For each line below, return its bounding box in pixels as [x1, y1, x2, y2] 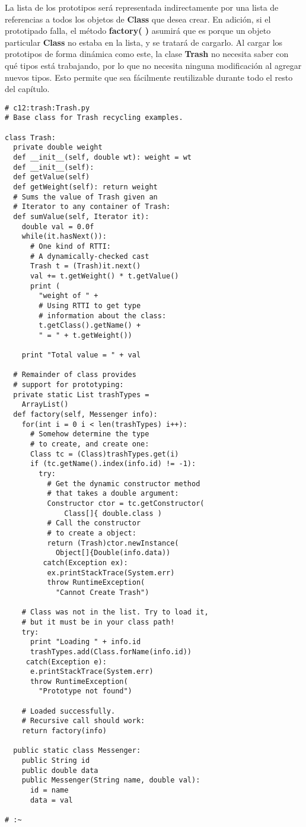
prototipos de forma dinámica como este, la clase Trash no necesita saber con [5, 47, 289, 60]
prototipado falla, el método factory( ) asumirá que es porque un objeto [5, 24, 271, 37]
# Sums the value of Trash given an [13, 192, 158, 201]
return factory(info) [21, 727, 107, 736]
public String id [21, 756, 90, 765]
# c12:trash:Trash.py [5, 103, 90, 112]
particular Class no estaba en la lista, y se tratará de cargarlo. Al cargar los [5, 36, 283, 48]
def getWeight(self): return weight [13, 183, 158, 191]
